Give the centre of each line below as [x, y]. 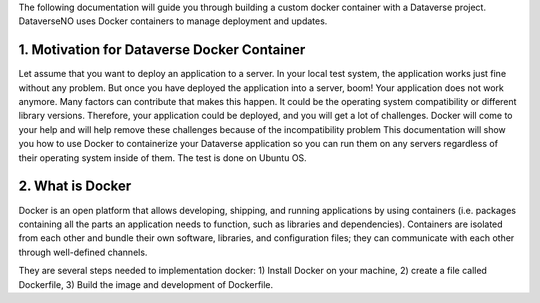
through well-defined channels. [83, 252]
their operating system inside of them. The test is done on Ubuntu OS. [162, 157]
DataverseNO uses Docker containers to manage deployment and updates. [173, 21]
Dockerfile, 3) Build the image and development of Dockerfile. [146, 284]
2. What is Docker [75, 186]
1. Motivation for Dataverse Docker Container [162, 50]
